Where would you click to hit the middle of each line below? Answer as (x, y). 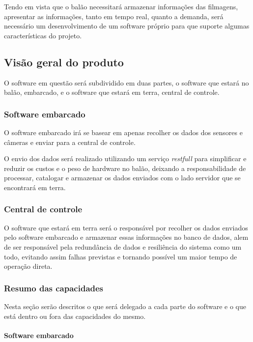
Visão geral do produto (64, 62)
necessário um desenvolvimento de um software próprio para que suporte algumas (127, 26)
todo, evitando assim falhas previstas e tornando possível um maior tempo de (121, 256)
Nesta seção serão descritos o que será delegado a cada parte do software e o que (125, 306)
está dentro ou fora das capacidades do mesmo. (75, 316)
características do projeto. (43, 35)
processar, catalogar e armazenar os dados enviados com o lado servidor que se (122, 178)
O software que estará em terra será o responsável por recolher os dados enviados (126, 227)
